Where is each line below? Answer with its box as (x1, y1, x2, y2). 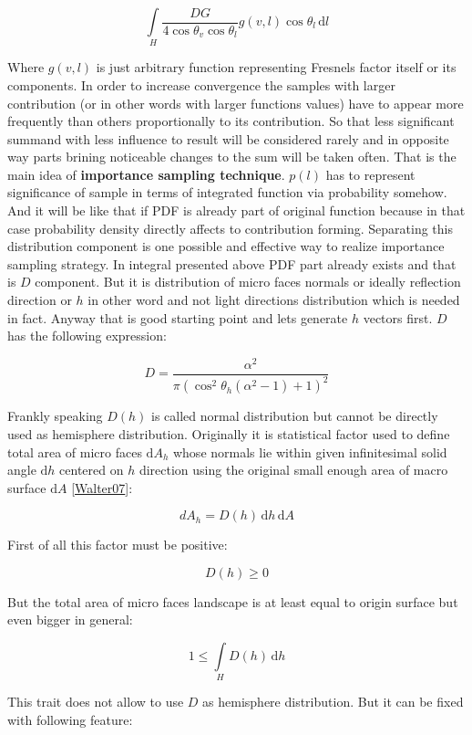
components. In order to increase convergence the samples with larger (7, 75, 395, 94)
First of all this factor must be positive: (7, 535, 228, 554)
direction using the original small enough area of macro (139, 460, 448, 479)
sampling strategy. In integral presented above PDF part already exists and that (7, 254, 457, 273)
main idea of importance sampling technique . (7, 164, 285, 184)
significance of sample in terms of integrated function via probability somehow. (7, 183, 447, 202)
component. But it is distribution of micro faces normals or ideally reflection (35, 272, 461, 291)
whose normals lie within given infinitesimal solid (172, 442, 447, 461)
